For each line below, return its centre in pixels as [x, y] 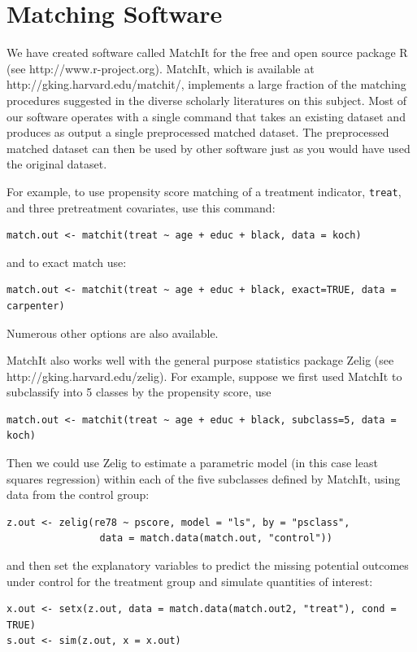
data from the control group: [78, 494]
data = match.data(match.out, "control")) [216, 538]
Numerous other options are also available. [113, 333]
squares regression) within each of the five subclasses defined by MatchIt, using [204, 478]
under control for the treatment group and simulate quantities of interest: [190, 581]
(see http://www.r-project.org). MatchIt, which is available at [161, 68]
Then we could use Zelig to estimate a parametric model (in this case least [192, 463]
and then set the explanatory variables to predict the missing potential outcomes [208, 565]
